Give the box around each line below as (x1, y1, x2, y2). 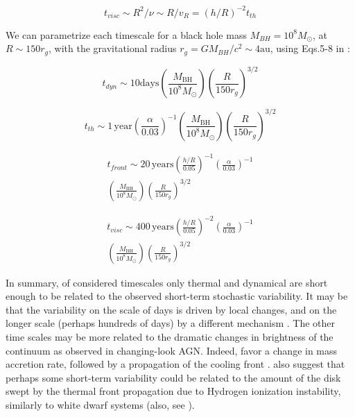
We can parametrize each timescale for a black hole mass (6, 27, 247, 42)
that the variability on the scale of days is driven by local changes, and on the (6, 302, 337, 316)
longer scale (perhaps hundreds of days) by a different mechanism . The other (6, 316, 336, 330)
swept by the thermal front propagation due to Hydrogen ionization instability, (6, 384, 341, 398)
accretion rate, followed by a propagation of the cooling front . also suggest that (6, 357, 345, 371)
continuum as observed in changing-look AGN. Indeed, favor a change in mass (6, 343, 338, 357)
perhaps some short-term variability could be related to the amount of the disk (6, 370, 341, 384)
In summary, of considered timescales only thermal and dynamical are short (6, 275, 328, 289)
